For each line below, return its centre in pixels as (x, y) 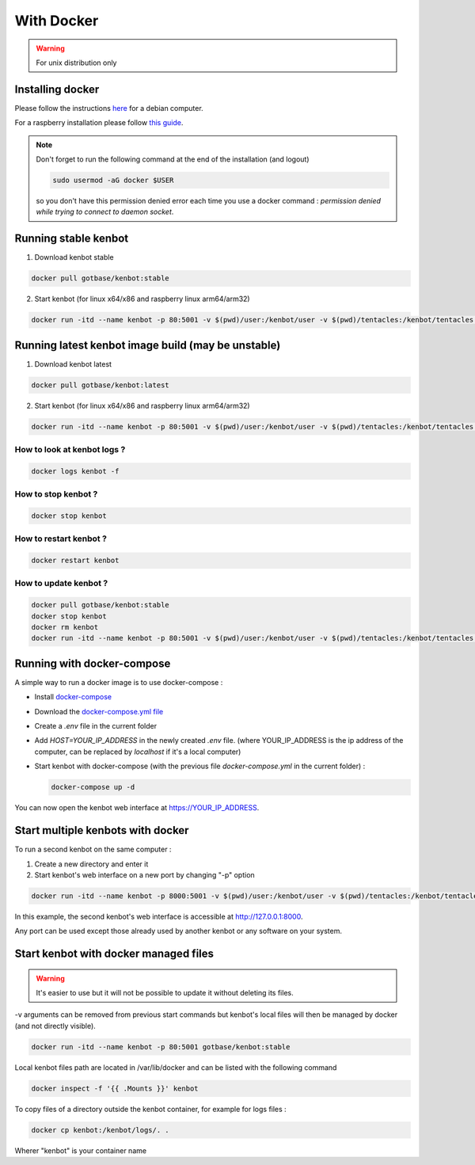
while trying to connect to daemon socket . (105, 212)
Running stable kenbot (72, 239)
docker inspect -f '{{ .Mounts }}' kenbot (115, 1088)
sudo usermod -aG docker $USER (113, 180)
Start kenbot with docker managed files (114, 954)
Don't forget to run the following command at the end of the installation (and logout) (173, 159)
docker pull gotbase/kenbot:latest (100, 385)
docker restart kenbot (75, 561)
